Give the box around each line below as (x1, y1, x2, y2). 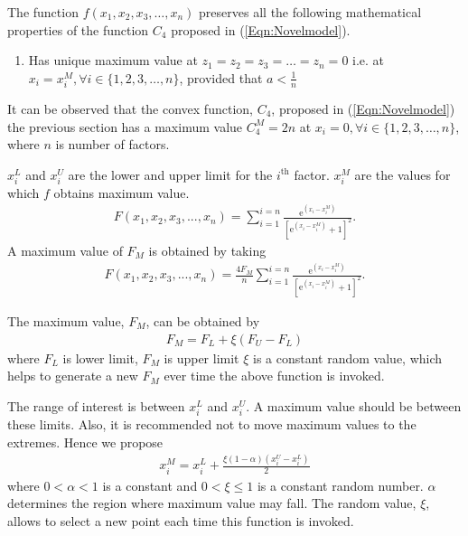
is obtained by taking (148, 240, 267, 259)
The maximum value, (7, 312, 125, 330)
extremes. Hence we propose (7, 432, 164, 451)
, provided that (179, 68, 263, 87)
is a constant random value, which (253, 348, 443, 367)
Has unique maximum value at (28, 51, 198, 70)
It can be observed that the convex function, (7, 99, 253, 118)
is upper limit (164, 348, 239, 367)
